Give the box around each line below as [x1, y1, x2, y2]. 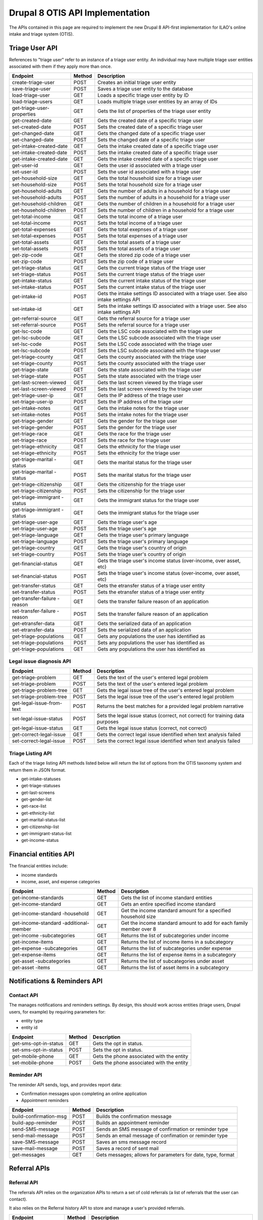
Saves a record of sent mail [96, 1145, 159, 1152]
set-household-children [12, 206, 66, 213]
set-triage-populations [12, 639, 64, 646]
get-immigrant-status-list [21, 831, 72, 836]
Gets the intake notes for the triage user [97, 405, 189, 411]
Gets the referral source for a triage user [97, 315, 190, 322]
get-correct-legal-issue [12, 731, 66, 738]
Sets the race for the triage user [97, 437, 170, 444]
